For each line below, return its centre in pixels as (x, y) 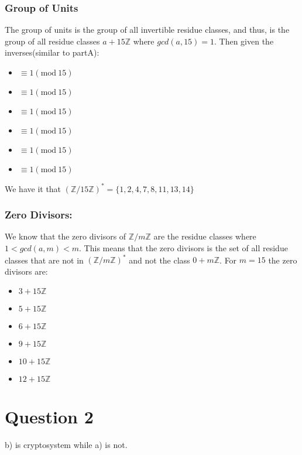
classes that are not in (44, 259)
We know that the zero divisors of (66, 236)
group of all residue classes (52, 41)
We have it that (33, 188)
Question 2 (49, 417)
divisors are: (26, 271)
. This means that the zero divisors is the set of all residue (183, 247)
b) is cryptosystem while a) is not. (66, 445)
